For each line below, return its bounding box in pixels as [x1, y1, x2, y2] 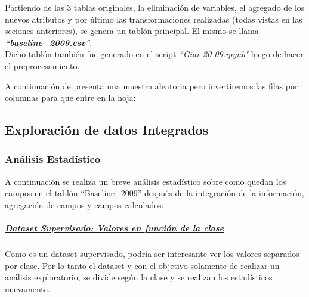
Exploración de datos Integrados [5, 120, 209, 139]
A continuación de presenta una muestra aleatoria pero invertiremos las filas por [5, 79, 298, 92]
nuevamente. [5, 282, 50, 295]
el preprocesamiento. [5, 59, 80, 72]
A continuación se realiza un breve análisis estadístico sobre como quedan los [5, 175, 286, 187]
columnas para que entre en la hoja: [5, 91, 136, 104]
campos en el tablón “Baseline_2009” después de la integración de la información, [5, 187, 304, 199]
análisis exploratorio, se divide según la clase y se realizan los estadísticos [5, 271, 273, 283]
